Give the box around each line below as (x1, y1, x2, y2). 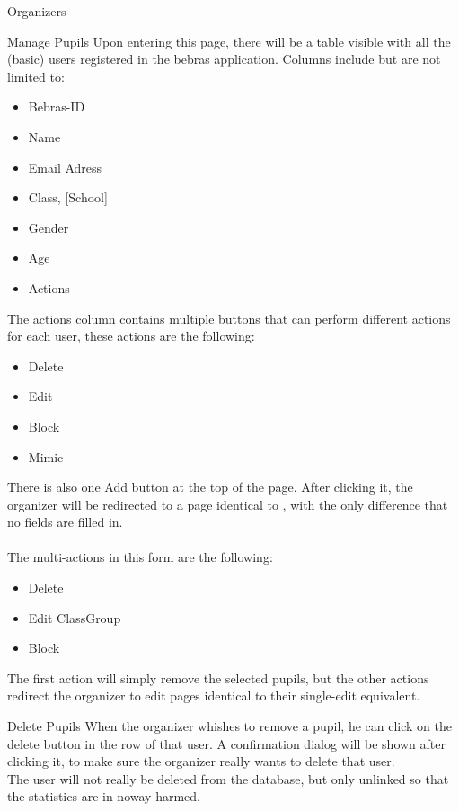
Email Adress (28, 157, 102, 176)
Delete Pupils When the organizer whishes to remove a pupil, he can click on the (7, 717, 452, 735)
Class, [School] (28, 188, 108, 207)
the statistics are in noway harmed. (7, 787, 200, 806)
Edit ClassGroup (28, 608, 121, 627)
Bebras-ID (28, 97, 85, 116)
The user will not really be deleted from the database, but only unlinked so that (7, 769, 449, 788)
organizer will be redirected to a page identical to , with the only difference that (7, 495, 448, 513)
